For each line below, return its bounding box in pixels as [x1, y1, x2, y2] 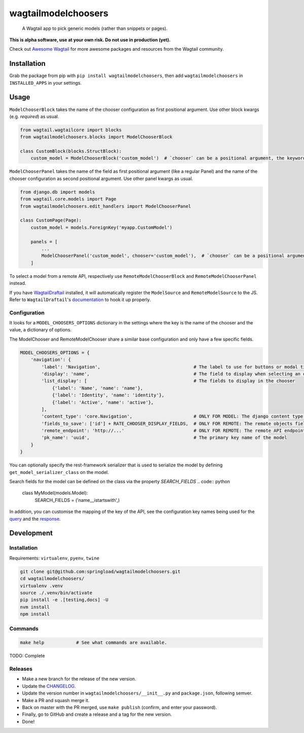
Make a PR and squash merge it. [22, 697, 90, 703]
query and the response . [9, 516, 61, 522]
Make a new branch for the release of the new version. [22, 676, 136, 682]
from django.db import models [20, 189, 95, 195]
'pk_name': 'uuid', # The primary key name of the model [41, 435, 287, 441]
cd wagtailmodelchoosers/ [20, 576, 85, 581]
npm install [20, 611, 50, 617]
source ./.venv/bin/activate [20, 590, 93, 596]
